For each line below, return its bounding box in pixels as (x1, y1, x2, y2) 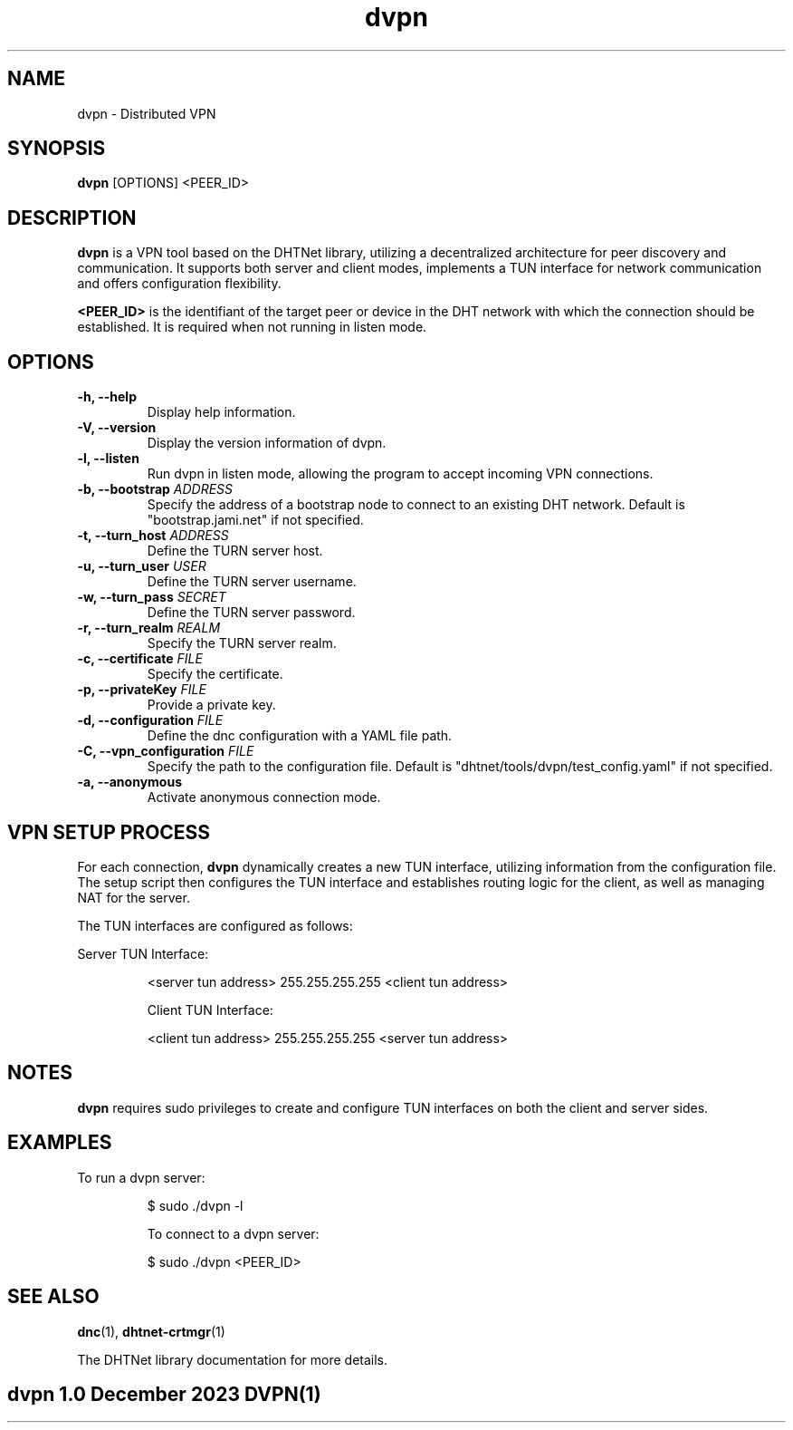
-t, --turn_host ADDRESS (77, 527, 229, 544)
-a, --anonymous (77, 774, 182, 790)
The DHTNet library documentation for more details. (77, 1351, 388, 1367)
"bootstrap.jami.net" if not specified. (147, 512, 364, 528)
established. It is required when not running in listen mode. (77, 319, 427, 335)
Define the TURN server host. (147, 543, 323, 559)
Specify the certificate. (147, 666, 283, 682)
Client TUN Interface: (147, 1001, 273, 1018)
